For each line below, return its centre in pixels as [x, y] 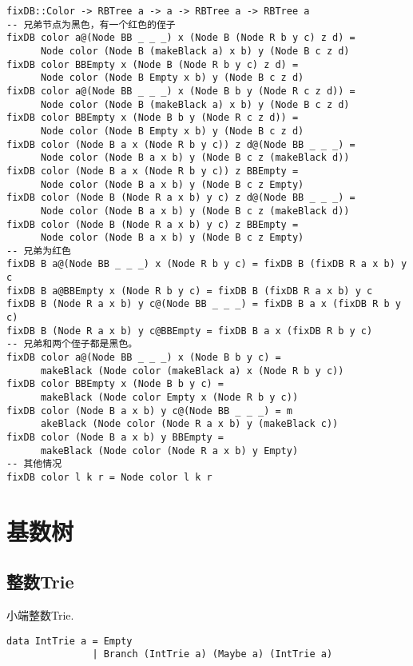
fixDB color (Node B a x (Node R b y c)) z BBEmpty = [153, 171]
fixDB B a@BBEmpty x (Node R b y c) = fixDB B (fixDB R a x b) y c [190, 291]
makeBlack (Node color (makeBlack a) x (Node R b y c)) [192, 371]
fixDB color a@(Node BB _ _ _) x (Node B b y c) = [144, 358]
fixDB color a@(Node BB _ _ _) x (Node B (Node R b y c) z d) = [181, 38]
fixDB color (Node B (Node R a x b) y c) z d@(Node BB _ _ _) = [181, 198]
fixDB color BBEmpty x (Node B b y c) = [115, 384]
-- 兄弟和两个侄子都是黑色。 [72, 344]
